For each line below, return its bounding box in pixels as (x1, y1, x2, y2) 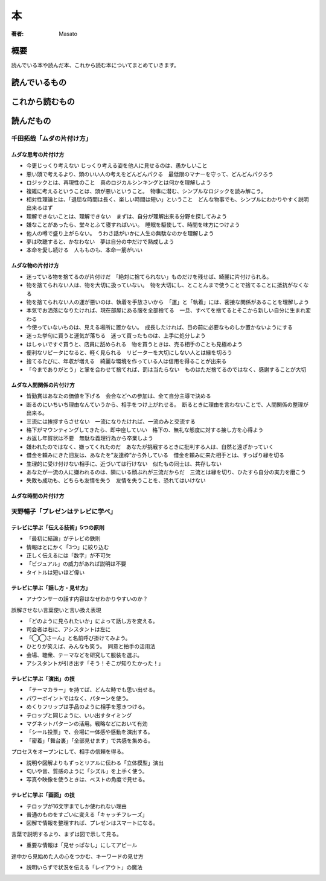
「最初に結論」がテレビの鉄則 (26, 535, 101, 542)
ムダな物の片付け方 (11, 262, 59, 269)
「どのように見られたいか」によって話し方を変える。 (26, 617, 158, 625)
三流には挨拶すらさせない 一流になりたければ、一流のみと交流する (26, 418, 196, 425)
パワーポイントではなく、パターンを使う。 (26, 695, 132, 702)
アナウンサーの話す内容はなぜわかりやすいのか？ (26, 595, 148, 603)
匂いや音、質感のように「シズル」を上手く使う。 (26, 767, 148, 775)
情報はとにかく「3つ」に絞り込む (26, 543, 109, 550)
